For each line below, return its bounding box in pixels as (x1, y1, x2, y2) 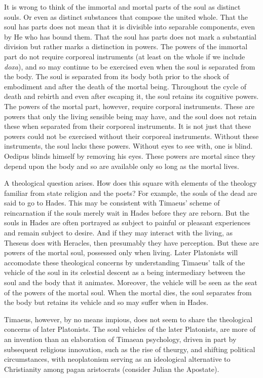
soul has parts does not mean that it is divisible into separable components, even (4, 21, 255, 32)
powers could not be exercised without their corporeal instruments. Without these (4, 130, 259, 141)
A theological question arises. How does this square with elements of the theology (4, 178, 257, 188)
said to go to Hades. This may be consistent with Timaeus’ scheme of (4, 197, 220, 208)
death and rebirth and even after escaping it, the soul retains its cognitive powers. (4, 91, 259, 101)
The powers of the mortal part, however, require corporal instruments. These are (4, 100, 255, 111)
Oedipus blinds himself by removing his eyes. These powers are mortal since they (4, 150, 255, 161)
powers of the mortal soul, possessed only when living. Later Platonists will (4, 247, 238, 258)
